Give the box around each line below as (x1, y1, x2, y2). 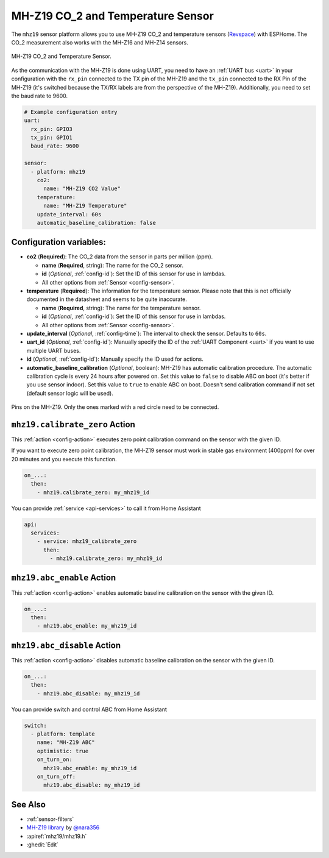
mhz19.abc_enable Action (11, 573, 116, 583)
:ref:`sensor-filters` (26, 815, 74, 823)
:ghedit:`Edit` (26, 841, 59, 848)
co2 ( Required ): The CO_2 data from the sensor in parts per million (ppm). (26, 253, 213, 260)
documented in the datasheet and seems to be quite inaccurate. (26, 296, 187, 303)
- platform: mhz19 (30, 168, 85, 175)
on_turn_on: (37, 756, 73, 763)
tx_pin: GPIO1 (30, 134, 73, 141)
